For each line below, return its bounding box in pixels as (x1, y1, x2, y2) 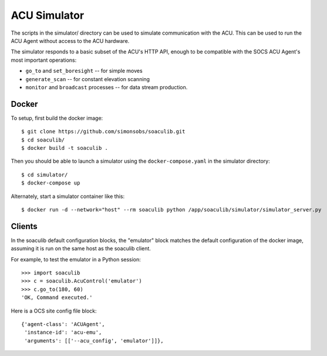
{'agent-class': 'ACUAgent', (21, 321, 105, 327)
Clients (11, 221, 38, 231)
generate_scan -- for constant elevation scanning (25, 75, 150, 82)
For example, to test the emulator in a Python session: (11, 256, 141, 263)
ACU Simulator (11, 9, 85, 22)
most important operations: (11, 56, 77, 63)
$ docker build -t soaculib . (21, 145, 109, 151)
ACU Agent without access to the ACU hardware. (11, 37, 130, 44)
